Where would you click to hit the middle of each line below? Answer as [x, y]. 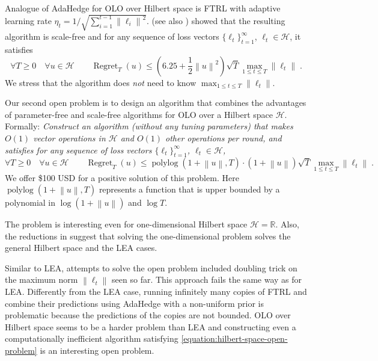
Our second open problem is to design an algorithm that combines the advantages [156, 103]
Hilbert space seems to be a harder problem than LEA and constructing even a [151, 326]
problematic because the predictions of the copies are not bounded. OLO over [148, 315]
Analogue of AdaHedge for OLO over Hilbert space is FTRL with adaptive [143, 8]
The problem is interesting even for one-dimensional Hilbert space [126, 224]
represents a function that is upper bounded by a [189, 189]
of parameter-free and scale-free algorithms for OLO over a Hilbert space [139, 114]
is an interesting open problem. [97, 350]
